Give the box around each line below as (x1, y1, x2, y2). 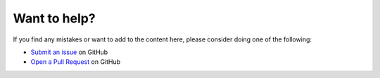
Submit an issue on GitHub (30, 48, 108, 56)
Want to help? (13, 11, 96, 26)
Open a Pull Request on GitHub (30, 58, 121, 66)
